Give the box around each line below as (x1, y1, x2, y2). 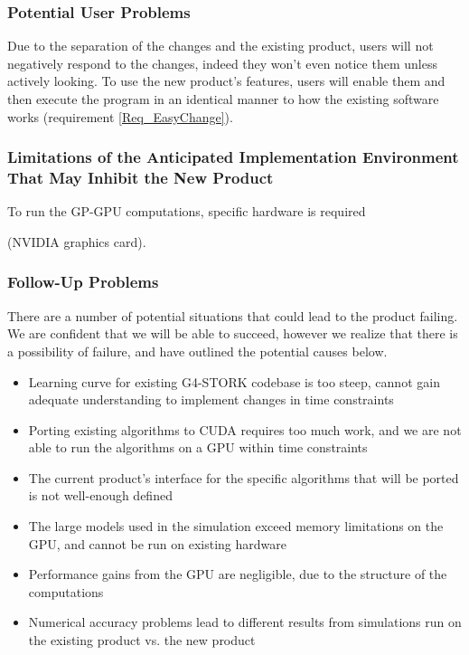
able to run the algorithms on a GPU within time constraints (28, 438, 368, 457)
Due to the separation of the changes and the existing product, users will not (7, 36, 434, 55)
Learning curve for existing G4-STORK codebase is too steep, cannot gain (28, 372, 440, 391)
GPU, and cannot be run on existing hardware (28, 534, 286, 553)
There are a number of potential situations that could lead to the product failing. (7, 306, 458, 325)
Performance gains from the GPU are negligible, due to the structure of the (28, 565, 447, 584)
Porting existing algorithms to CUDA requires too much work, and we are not (28, 420, 462, 439)
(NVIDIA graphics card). (7, 232, 146, 251)
